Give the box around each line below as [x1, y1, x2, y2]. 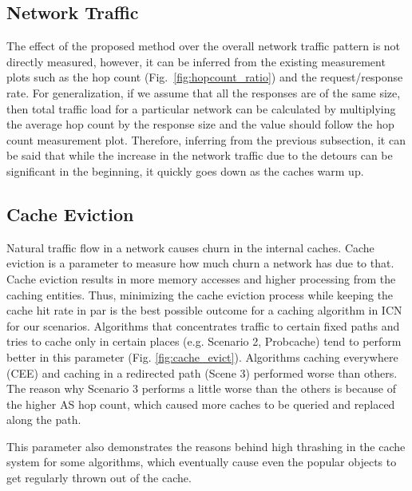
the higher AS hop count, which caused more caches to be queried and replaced [6, 395, 395, 412]
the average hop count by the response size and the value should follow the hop [6, 116, 394, 133]
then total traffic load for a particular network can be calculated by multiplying [6, 100, 396, 117]
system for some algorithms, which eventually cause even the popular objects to [6, 453, 397, 470]
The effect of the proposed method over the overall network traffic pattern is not [6, 38, 401, 54]
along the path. [6, 411, 81, 428]
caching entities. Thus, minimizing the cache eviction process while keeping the [6, 286, 394, 303]
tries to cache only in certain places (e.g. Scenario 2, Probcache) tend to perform [6, 333, 402, 350]
